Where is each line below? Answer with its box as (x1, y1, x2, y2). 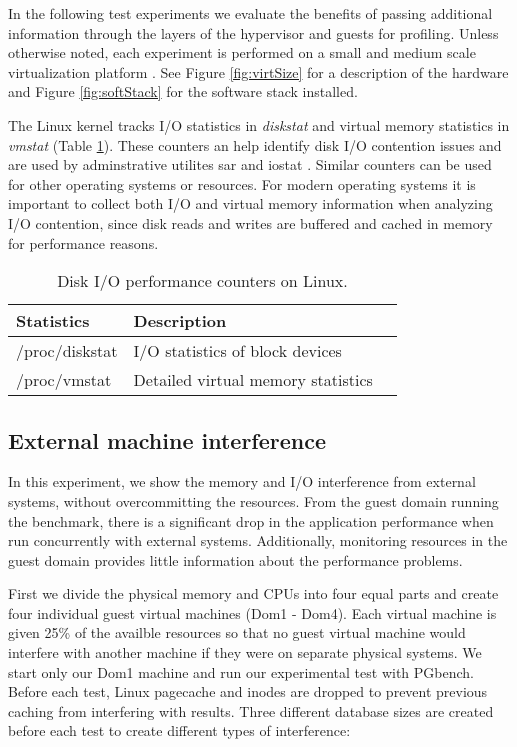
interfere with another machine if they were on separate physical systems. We (8, 642, 482, 663)
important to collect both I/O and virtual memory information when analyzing (8, 193, 493, 214)
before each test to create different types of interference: (8, 720, 351, 741)
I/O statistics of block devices (133, 339, 342, 363)
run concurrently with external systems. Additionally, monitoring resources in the (8, 530, 508, 551)
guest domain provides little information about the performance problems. (8, 549, 463, 570)
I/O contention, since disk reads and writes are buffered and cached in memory (8, 212, 493, 233)
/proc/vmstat (16, 368, 112, 392)
